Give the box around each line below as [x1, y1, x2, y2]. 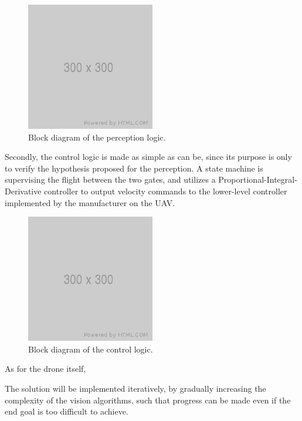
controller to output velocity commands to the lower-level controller [44, 184, 287, 197]
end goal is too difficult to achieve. [5, 405, 128, 417]
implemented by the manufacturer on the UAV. [5, 196, 175, 208]
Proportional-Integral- [218, 173, 297, 186]
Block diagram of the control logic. [28, 343, 153, 355]
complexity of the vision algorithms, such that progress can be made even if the [5, 393, 291, 406]
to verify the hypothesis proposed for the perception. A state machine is [5, 162, 263, 174]
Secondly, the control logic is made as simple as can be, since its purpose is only [5, 150, 292, 163]
